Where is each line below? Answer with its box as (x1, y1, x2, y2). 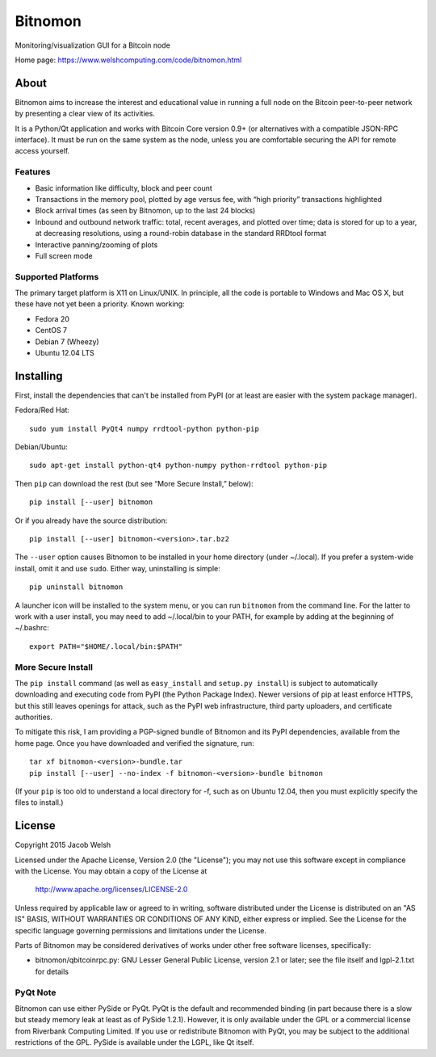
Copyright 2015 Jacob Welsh (15, 840, 111, 850)
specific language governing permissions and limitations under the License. (15, 925, 266, 935)
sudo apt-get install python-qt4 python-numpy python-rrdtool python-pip (29, 461, 328, 470)
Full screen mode (35, 251, 93, 260)
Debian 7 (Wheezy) (35, 336, 100, 347)
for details (35, 966, 69, 976)
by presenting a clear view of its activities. (15, 109, 155, 119)
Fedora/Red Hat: (15, 405, 70, 415)
